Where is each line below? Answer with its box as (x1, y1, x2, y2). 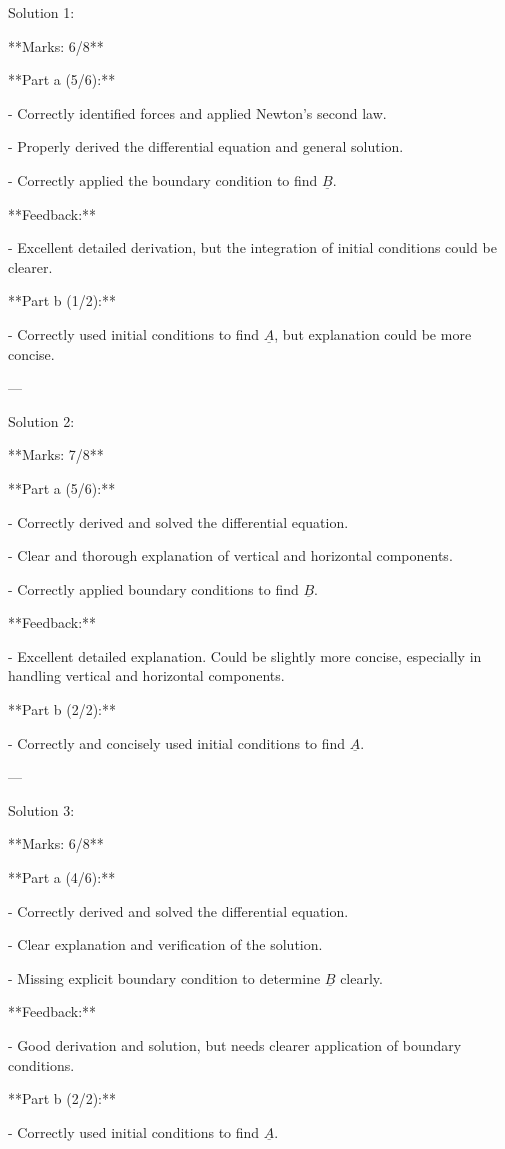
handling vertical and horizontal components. (8, 665, 285, 686)
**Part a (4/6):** (8, 867, 116, 888)
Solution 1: (8, 2, 75, 22)
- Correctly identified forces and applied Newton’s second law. (8, 102, 387, 123)
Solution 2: (8, 410, 75, 431)
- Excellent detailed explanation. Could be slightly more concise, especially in (8, 645, 482, 666)
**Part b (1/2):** (8, 290, 116, 311)
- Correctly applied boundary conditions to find (8, 578, 299, 599)
